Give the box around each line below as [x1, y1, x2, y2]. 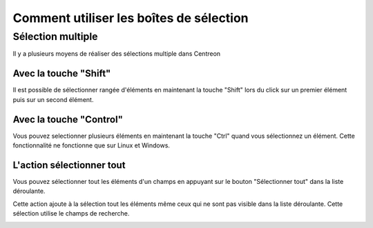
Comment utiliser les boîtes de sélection [12, 10, 249, 25]
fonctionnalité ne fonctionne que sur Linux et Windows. [12, 141, 171, 149]
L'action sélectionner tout [12, 159, 126, 171]
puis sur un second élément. [12, 95, 94, 103]
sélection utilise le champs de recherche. [12, 209, 130, 218]
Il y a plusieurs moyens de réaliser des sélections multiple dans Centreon [12, 50, 221, 58]
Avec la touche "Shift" [12, 68, 111, 79]
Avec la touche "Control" [12, 114, 124, 125]
